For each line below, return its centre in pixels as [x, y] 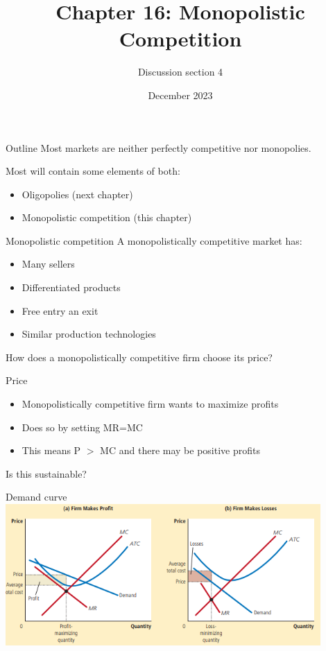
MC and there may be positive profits [180, 450]
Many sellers [48, 264]
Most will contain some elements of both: [93, 171]
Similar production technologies [89, 334]
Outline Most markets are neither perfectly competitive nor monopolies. [158, 147]
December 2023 [180, 95]
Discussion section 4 [180, 72]
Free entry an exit [60, 310]
